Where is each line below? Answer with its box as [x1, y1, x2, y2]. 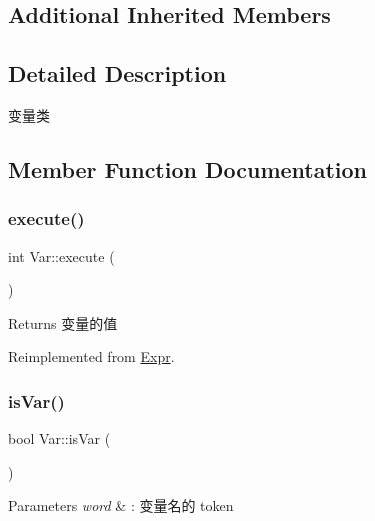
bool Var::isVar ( [8, 428, 111, 449]
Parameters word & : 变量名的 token [8, 495, 234, 516]
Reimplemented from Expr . [8, 346, 175, 367]
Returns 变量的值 [8, 312, 118, 333]
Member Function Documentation [8, 153, 368, 184]
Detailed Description [8, 58, 227, 89]
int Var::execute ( [8, 245, 115, 266]
